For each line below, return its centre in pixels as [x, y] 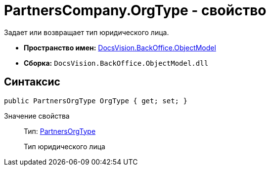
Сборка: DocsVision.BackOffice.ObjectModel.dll [116, 63]
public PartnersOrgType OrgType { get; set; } [96, 101]
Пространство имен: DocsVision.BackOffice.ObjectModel [120, 47]
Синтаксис [32, 82]
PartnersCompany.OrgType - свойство [135, 10]
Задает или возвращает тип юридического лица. [87, 32]
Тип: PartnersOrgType [60, 131]
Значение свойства [37, 116]
